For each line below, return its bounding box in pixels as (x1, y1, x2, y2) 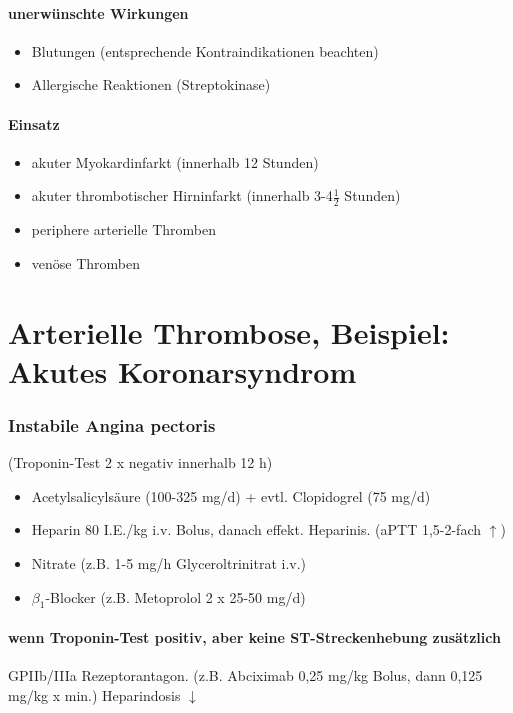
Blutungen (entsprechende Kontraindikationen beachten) (31, 40, 379, 61)
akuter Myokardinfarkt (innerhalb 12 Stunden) (31, 151, 319, 172)
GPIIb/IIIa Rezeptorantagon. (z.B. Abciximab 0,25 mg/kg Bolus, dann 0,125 (8, 665, 483, 686)
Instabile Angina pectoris (8, 412, 216, 437)
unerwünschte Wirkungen (8, 2, 189, 23)
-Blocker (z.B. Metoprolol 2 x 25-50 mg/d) (45, 586, 306, 607)
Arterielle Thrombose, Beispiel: (8, 311, 450, 352)
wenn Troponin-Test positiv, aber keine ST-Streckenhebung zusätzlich (8, 626, 501, 647)
